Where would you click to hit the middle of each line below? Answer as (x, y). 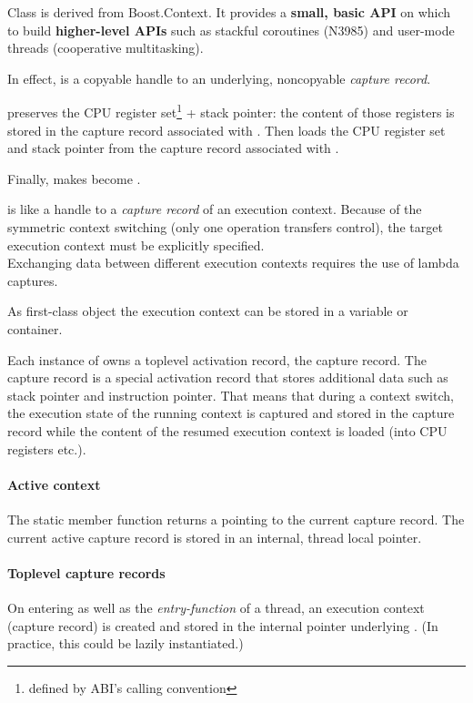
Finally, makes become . (74, 178)
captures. (33, 280)
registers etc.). (47, 448)
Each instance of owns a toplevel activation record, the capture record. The (217, 359)
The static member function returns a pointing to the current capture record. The (236, 519)
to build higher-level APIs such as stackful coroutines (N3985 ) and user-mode (231, 30)
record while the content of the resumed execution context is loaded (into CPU (227, 430)
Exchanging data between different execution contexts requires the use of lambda (233, 263)
